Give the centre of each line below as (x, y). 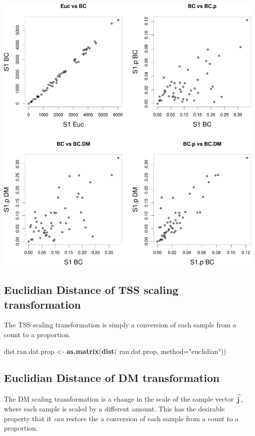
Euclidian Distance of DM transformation (112, 377)
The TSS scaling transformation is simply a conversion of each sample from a (120, 325)
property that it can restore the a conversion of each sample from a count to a (121, 418)
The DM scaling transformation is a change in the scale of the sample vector (119, 399)
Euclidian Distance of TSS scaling (91, 290)
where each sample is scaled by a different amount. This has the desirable (115, 409)
